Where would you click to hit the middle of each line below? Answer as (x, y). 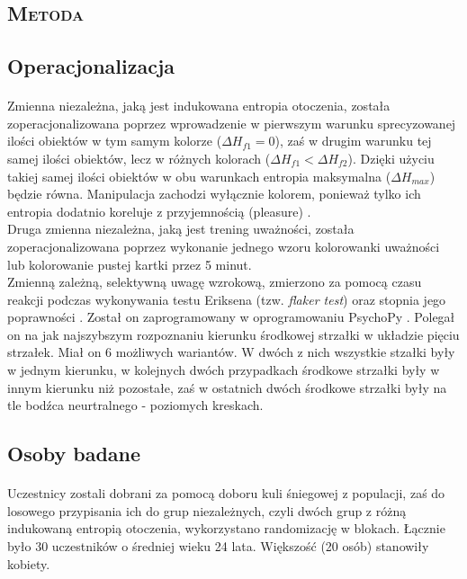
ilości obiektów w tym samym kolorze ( (115, 141)
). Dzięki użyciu (391, 158)
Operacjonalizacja (91, 66)
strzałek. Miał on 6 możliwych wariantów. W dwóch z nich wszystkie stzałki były (231, 352)
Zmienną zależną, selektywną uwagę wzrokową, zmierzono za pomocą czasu (215, 282)
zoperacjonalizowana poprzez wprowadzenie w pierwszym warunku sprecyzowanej (232, 123)
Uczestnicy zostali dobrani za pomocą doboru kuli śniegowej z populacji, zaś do (226, 493)
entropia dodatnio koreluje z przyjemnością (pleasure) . (159, 211)
